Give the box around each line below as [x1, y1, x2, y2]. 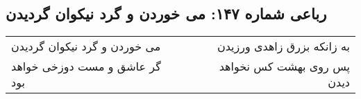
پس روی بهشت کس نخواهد [219, 58, 350, 75]
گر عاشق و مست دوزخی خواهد [11, 58, 161, 75]
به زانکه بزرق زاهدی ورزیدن [217, 38, 350, 55]
